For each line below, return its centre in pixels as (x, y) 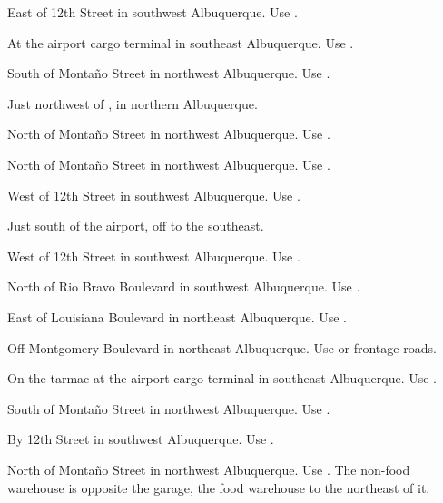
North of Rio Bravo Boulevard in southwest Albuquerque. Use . (184, 286)
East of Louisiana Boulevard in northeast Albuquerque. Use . (177, 316)
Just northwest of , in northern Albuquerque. (133, 103)
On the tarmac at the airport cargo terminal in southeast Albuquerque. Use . (222, 378)
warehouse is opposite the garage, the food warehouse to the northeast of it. (219, 487)
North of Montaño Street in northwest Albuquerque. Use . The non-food (209, 469)
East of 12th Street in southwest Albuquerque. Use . (153, 12)
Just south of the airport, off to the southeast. (136, 226)
